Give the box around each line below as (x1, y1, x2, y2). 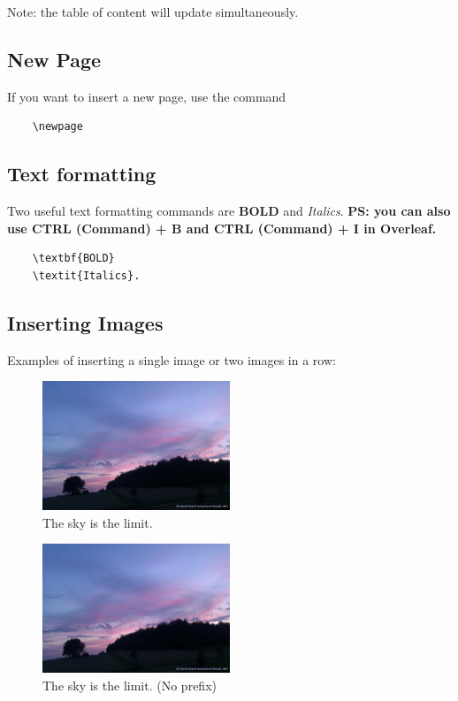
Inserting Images (7, 309, 164, 336)
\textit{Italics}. (32, 269, 141, 282)
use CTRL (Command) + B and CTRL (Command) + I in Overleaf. (7, 218, 437, 237)
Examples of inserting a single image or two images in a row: (7, 350, 336, 369)
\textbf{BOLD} (32, 252, 115, 265)
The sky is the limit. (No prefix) (42, 675, 217, 694)
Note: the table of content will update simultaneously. (7, 3, 299, 20)
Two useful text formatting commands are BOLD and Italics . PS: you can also (7, 202, 451, 220)
